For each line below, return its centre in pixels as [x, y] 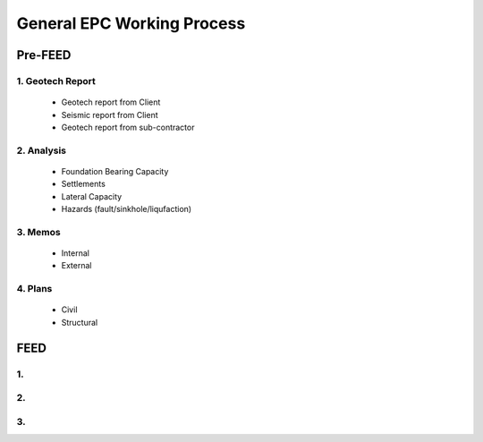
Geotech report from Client [111, 102]
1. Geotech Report [56, 81]
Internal [75, 253]
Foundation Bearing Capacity [115, 171]
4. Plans [34, 289]
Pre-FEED [44, 55]
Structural [80, 322]
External [76, 266]
